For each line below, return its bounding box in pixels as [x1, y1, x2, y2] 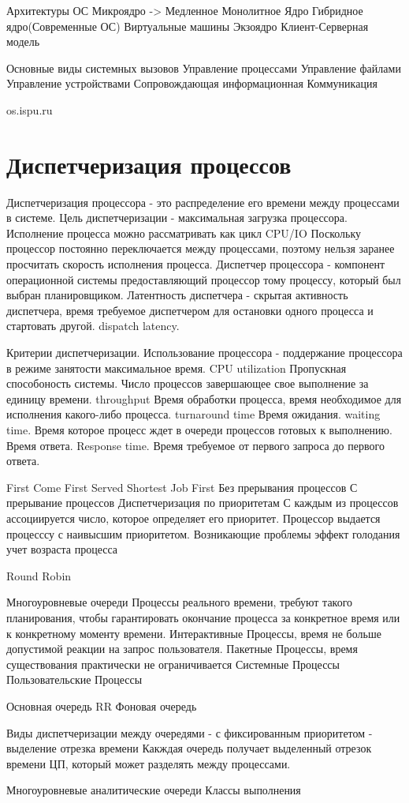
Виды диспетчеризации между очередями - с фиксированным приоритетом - [6, 724, 373, 741]
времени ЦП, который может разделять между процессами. [6, 755, 291, 771]
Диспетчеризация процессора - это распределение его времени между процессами [6, 193, 400, 210]
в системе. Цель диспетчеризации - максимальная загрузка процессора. [6, 209, 348, 226]
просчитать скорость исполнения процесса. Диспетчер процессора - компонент [6, 256, 385, 272]
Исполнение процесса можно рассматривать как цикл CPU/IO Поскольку [6, 224, 362, 241]
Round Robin [6, 567, 72, 583]
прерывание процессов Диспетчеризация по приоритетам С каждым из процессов [6, 494, 399, 511]
